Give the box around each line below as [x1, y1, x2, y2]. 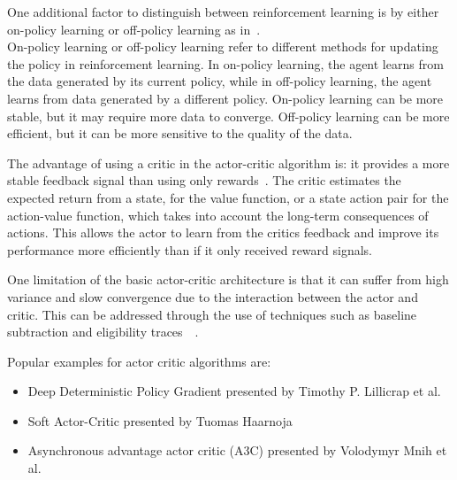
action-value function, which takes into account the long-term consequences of [7, 205, 429, 224]
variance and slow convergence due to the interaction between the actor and [7, 287, 418, 306]
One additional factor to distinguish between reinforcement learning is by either [7, 3, 439, 20]
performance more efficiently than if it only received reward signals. [7, 240, 372, 259]
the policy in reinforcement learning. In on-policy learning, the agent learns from [7, 54, 444, 73]
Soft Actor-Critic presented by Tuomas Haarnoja [27, 411, 293, 430]
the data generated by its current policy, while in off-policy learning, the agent [7, 72, 432, 90]
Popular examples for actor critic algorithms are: [7, 352, 271, 370]
